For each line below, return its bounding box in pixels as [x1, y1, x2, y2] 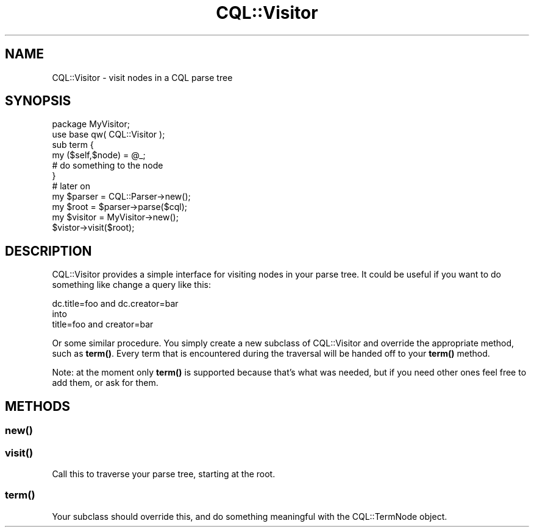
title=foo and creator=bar [52, 319, 154, 330]
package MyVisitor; [52, 119, 130, 130]
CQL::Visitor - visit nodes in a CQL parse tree [52, 72, 233, 83]
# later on [52, 181, 90, 192]
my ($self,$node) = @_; [52, 150, 146, 161]
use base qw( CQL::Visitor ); [52, 129, 165, 140]
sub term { [52, 139, 94, 150]
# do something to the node [52, 160, 163, 171]
